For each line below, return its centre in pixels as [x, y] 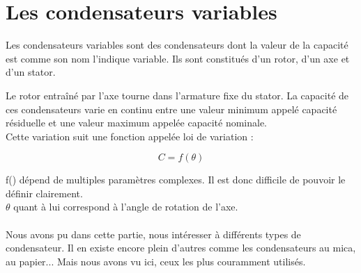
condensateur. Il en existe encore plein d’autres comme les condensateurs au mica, [181, 248]
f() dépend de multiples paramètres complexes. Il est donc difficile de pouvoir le [176, 180]
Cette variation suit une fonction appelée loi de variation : [130, 136]
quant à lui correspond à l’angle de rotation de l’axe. [126, 207]
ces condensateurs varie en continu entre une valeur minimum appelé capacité [171, 109]
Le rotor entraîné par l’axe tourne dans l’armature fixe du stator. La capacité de [177, 95]
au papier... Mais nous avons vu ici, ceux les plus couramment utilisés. [156, 261]
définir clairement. [44, 193]
